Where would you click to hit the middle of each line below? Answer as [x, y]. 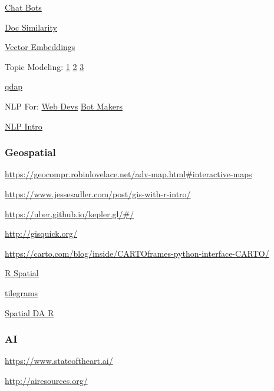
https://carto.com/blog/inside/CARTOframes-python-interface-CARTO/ [137, 253]
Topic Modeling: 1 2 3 [44, 66]
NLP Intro [24, 126]
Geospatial [30, 152]
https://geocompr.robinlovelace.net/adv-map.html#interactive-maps [128, 174]
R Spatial [22, 273]
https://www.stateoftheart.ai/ [59, 361]
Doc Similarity [31, 27]
